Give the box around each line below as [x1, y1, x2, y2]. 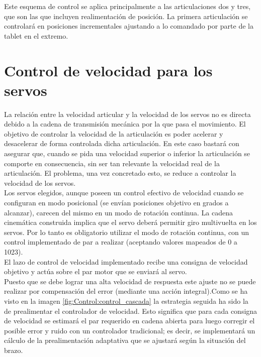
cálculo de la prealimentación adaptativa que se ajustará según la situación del [4, 335, 246, 345]
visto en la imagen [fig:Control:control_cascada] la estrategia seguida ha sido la [4, 295, 248, 306]
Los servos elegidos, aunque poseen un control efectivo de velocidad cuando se [4, 187, 244, 198]
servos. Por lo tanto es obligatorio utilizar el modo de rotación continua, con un [4, 226, 249, 237]
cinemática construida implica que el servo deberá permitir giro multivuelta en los [4, 217, 257, 227]
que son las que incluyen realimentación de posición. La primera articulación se [4, 11, 248, 21]
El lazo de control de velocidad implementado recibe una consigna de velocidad [4, 256, 248, 267]
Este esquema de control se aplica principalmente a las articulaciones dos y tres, [4, 1, 251, 11]
